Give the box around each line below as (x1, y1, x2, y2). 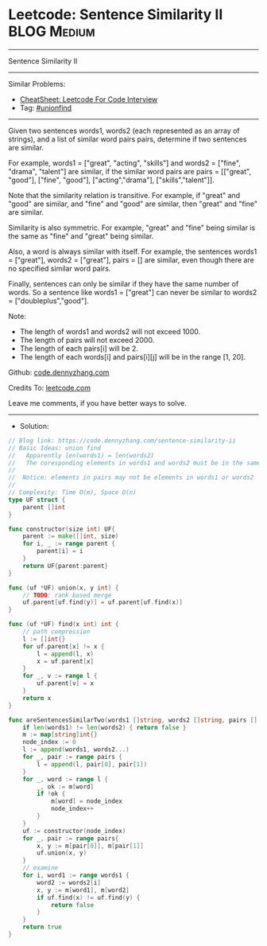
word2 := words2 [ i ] (37, 878, 102, 886)
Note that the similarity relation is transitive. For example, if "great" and (8, 190, 241, 200)
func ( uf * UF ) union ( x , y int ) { (8, 583, 119, 592)
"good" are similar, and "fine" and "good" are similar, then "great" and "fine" (8, 199, 258, 208)
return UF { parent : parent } (22, 562, 109, 570)
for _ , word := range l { (22, 775, 109, 783)
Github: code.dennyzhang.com (8, 368, 110, 377)
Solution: (19, 421, 49, 430)
